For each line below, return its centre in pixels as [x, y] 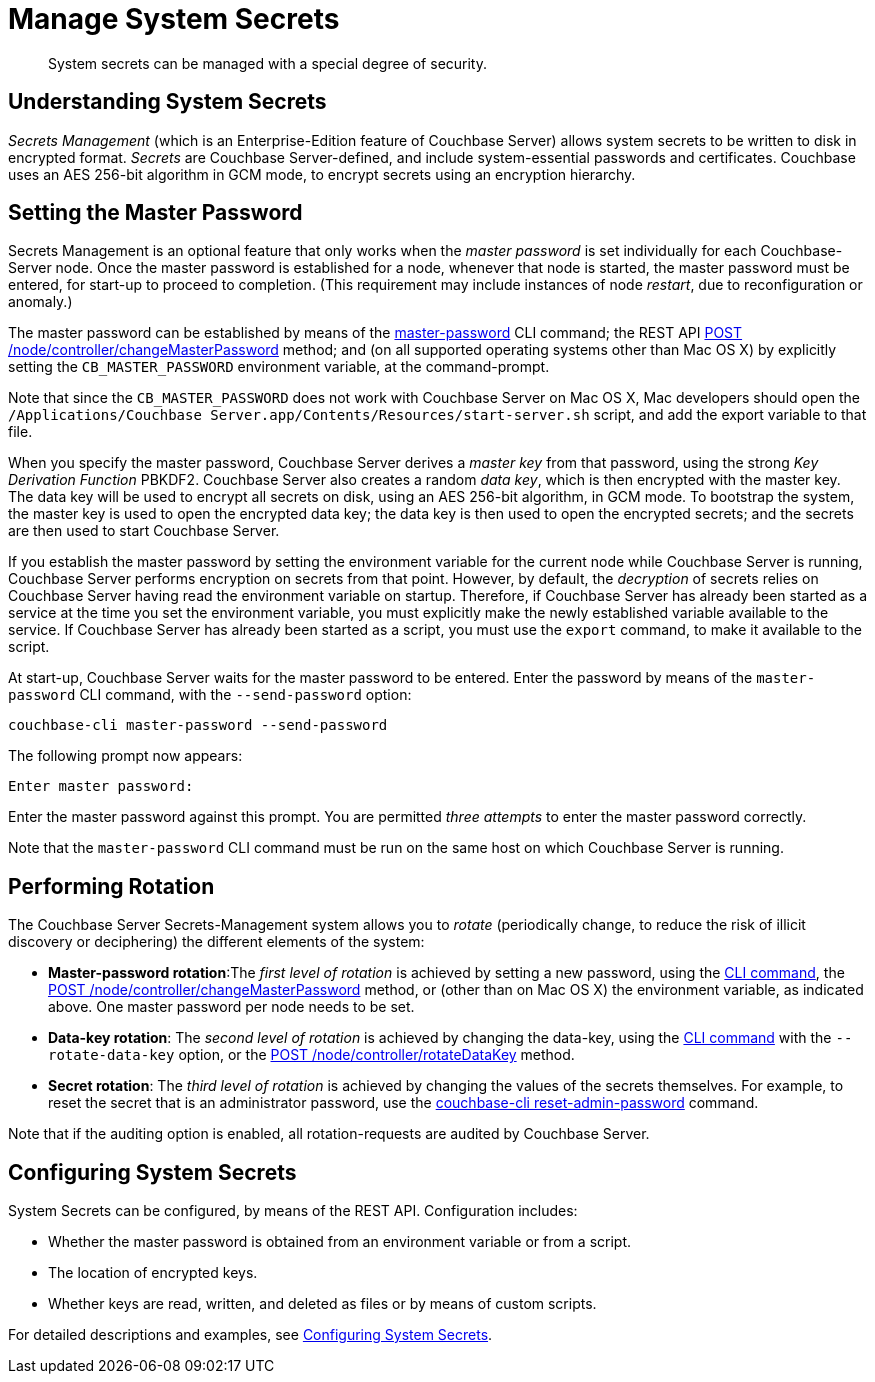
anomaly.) [40, 302]
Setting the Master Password [155, 213]
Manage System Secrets [174, 19]
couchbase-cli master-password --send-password [198, 725]
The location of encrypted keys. [153, 1273]
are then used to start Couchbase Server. [144, 531]
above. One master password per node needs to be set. [231, 1007]
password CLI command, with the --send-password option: [210, 695]
